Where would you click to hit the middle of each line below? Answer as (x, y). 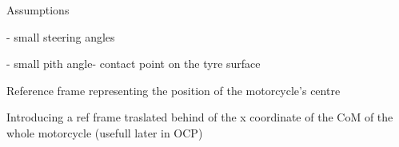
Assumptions (38, 10)
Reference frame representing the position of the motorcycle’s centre (174, 90)
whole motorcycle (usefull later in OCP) (105, 132)
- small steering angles (61, 36)
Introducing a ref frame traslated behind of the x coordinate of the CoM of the (200, 117)
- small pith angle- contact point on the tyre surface (134, 64)
